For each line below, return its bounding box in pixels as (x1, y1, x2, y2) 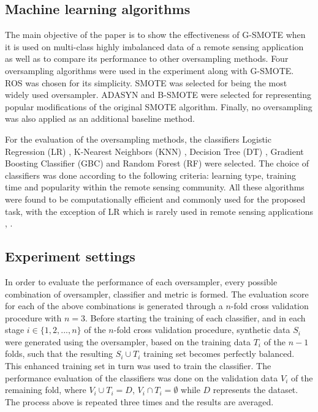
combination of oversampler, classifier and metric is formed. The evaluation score (5, 287, 309, 300)
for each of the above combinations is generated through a (5, 299, 223, 312)
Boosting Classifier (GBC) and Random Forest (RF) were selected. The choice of (5, 157, 309, 170)
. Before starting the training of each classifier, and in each (85, 311, 306, 324)
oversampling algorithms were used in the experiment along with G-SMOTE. (5, 64, 294, 77)
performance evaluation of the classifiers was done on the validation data (5, 371, 278, 384)
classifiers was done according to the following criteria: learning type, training (5, 168, 297, 181)
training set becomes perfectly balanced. (143, 347, 295, 360)
